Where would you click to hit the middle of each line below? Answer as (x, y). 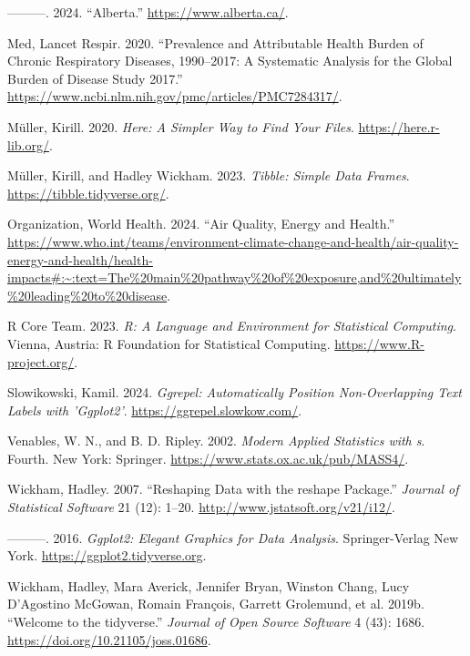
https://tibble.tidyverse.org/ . (88, 193)
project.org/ (41, 361)
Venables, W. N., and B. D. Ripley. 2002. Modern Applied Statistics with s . (216, 441)
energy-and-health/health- (80, 259)
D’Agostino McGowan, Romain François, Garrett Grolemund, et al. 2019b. (216, 604)
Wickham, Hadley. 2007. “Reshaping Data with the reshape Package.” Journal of (233, 489)
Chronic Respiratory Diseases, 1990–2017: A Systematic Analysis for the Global (230, 61)
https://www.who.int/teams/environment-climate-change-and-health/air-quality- (233, 241)
